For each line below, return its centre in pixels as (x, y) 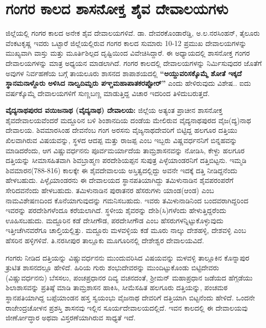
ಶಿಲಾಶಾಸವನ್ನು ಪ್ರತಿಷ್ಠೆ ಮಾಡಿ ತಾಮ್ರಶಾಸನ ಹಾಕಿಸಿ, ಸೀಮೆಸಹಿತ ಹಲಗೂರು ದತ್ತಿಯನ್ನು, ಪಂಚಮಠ (117, 287)
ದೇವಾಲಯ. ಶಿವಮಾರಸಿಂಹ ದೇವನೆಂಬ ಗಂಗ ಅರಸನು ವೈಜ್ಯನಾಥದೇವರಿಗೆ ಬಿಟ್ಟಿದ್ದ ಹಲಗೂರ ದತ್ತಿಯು (122, 130)
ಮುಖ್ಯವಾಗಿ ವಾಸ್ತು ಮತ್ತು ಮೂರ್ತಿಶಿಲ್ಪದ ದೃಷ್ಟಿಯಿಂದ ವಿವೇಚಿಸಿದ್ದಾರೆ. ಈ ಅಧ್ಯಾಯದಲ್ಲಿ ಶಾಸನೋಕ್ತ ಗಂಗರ (128, 53)
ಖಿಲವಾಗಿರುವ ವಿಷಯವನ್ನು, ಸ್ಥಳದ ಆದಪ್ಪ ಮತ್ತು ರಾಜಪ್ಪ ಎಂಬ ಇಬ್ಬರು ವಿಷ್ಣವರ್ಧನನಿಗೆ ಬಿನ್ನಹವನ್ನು (122, 140)
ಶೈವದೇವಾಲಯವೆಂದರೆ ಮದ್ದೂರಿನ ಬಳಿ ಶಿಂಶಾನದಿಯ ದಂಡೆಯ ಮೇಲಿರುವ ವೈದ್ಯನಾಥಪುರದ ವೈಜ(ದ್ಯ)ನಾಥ (128, 120)
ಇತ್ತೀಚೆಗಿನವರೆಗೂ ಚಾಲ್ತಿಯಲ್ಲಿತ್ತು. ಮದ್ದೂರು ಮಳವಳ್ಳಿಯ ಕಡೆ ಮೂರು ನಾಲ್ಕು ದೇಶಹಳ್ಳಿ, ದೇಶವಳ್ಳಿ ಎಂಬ (126, 230)
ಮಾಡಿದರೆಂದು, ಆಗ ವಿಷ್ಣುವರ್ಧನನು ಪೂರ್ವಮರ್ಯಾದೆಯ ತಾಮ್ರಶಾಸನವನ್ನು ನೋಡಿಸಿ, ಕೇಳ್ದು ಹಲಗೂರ (125, 150)
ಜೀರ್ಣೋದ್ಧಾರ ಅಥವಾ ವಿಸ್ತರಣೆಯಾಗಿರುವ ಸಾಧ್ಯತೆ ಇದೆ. (71, 318)
